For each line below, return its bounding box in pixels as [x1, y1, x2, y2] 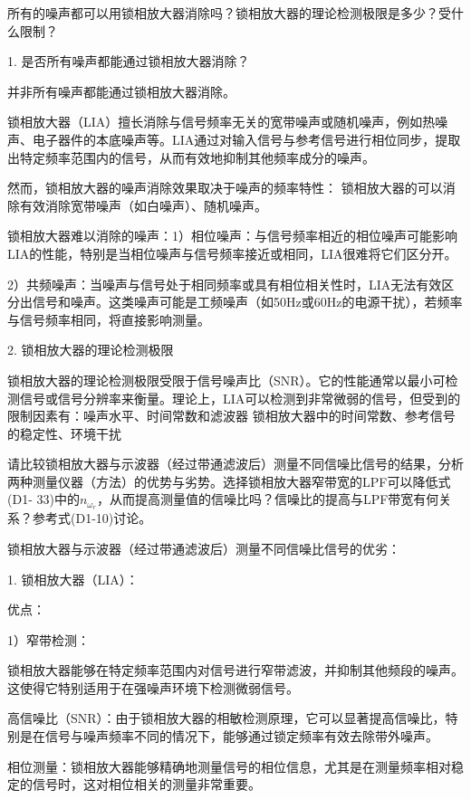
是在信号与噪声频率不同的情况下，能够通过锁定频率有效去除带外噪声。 [19, 727, 438, 746]
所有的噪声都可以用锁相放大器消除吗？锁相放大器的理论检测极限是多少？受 [7, 4, 451, 22]
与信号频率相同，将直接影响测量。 [7, 309, 210, 328]
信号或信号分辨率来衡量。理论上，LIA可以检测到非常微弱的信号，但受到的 [19, 388, 461, 407]
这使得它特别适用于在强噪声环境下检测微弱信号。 [7, 678, 299, 697]
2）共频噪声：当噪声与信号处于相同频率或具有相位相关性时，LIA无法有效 [7, 274, 442, 293]
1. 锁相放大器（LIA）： [7, 569, 139, 588]
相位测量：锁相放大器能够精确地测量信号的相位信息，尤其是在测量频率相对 [7, 756, 451, 775]
